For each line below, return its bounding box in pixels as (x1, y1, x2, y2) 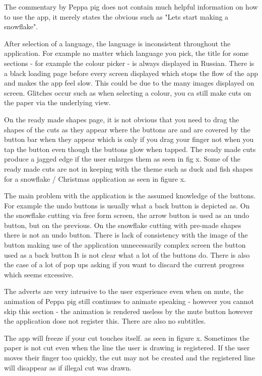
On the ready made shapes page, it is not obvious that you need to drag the (4, 114, 239, 124)
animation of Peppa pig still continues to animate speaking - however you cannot (4, 296, 254, 307)
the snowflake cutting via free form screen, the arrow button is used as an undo (4, 210, 249, 220)
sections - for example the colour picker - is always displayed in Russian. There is (4, 57, 254, 68)
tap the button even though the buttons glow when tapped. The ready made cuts (4, 143, 256, 154)
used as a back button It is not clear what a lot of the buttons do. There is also (4, 249, 250, 260)
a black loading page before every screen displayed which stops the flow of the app (4, 67, 258, 78)
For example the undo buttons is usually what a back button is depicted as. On (4, 200, 250, 210)
